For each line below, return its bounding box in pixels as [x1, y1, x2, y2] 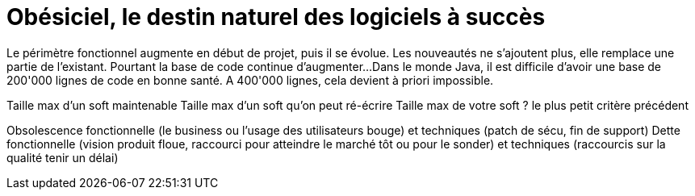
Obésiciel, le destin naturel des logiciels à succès [6, 3, 546, 31]
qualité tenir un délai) [6, 150, 119, 165]
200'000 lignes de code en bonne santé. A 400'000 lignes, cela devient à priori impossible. [6, 73, 494, 87]
